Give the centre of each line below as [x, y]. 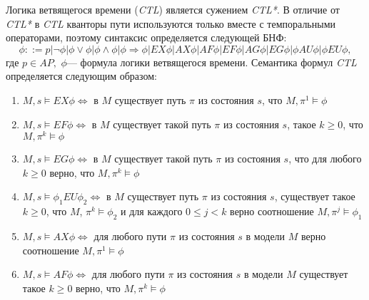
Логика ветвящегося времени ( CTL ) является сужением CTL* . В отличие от [173, 9]
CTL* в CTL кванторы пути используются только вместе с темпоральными [171, 23]
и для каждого [152, 211]
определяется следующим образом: [81, 76]
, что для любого [325, 159]
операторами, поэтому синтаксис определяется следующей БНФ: [146, 37]
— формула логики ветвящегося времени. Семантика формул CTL [212, 62]
